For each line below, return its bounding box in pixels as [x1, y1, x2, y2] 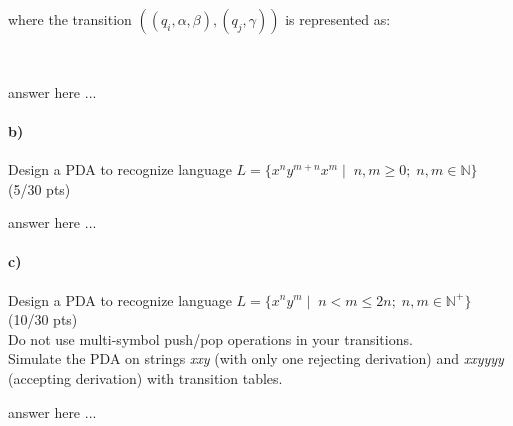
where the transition [8, 9, 132, 29]
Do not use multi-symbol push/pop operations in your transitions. [8, 328, 413, 349]
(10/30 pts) [8, 309, 78, 330]
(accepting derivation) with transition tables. [8, 367, 283, 388]
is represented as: [285, 9, 391, 29]
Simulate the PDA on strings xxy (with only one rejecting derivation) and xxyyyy [8, 348, 504, 369]
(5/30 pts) [8, 178, 71, 199]
